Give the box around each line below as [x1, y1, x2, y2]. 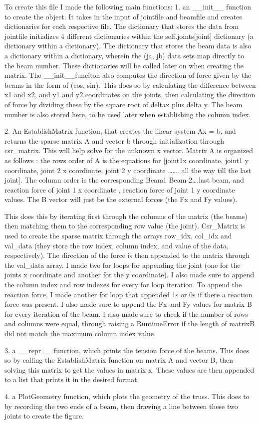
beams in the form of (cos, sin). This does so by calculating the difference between [4, 79, 256, 90]
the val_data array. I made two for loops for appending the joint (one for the [4, 259, 241, 270]
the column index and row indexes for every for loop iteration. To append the [4, 279, 242, 290]
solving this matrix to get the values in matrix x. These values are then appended [4, 364, 255, 375]
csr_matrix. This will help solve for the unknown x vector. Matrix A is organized [4, 145, 253, 156]
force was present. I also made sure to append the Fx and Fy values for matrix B [4, 299, 252, 309]
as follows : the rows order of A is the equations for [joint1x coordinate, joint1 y [4, 155, 249, 165]
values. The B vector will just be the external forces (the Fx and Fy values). [4, 194, 238, 205]
